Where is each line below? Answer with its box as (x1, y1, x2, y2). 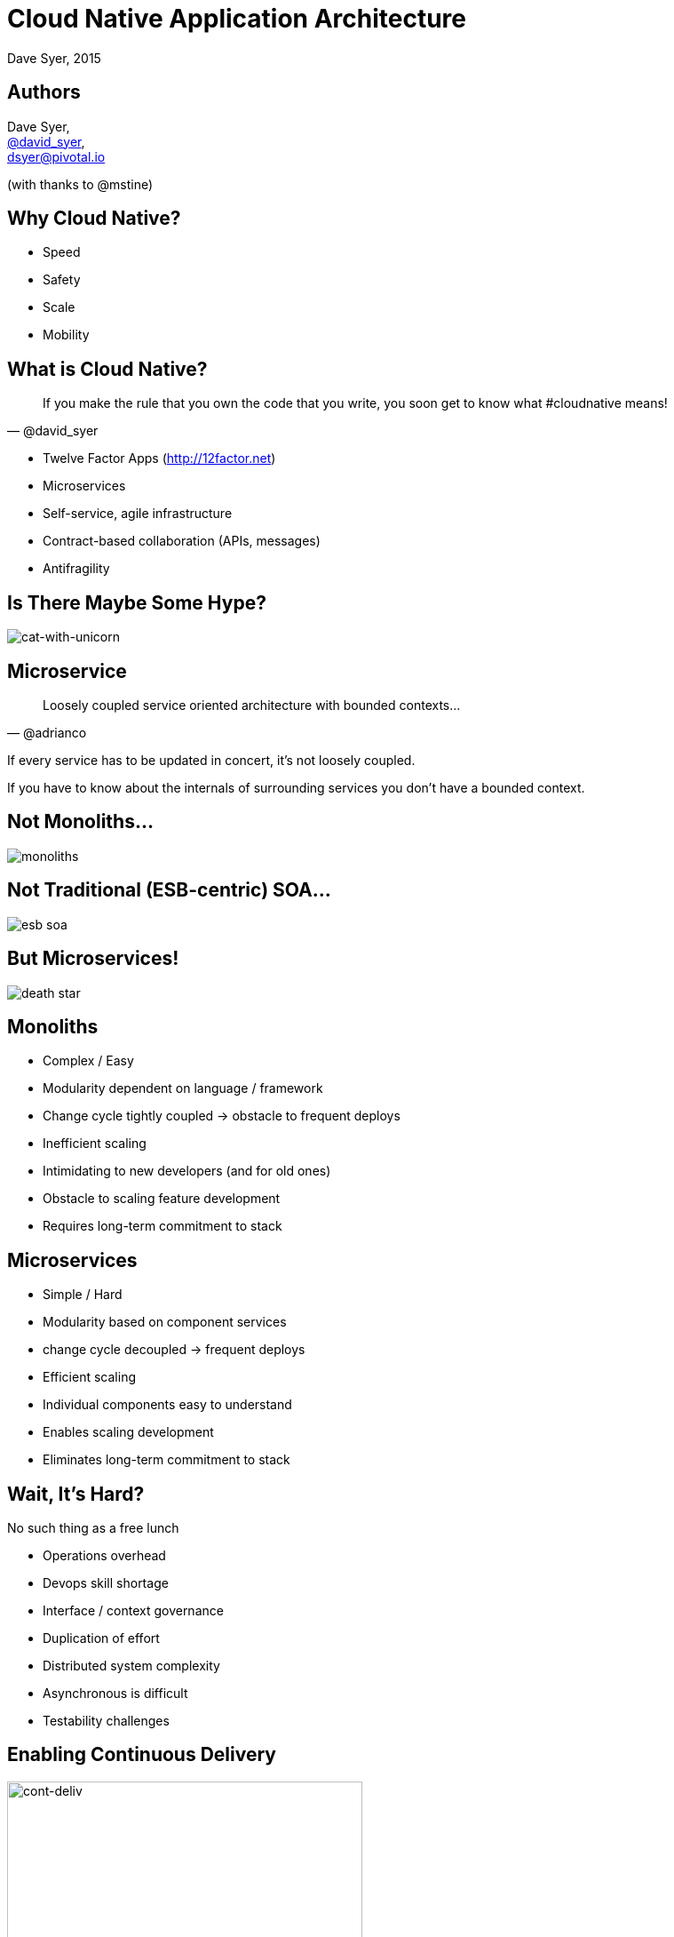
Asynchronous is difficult (43, 1686, 188, 1702)
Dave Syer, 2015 (7, 50, 101, 66)
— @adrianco (7, 724, 87, 740)
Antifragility (43, 561, 110, 577)
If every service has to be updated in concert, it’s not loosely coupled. (7, 752, 416, 768)
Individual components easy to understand (43, 1397, 292, 1413)
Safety (43, 272, 81, 288)
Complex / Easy (43, 1053, 134, 1069)
